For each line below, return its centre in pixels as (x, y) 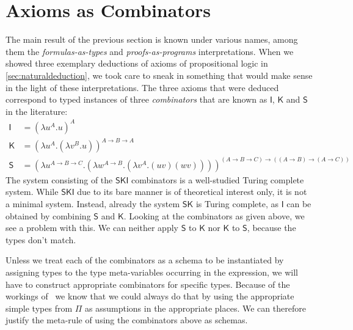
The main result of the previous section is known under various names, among (152, 39)
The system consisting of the (59, 179)
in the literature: (37, 111)
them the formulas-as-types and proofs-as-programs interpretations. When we (150, 51)
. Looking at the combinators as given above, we (214, 215)
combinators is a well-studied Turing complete (218, 179)
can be (299, 204)
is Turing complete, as (237, 204)
